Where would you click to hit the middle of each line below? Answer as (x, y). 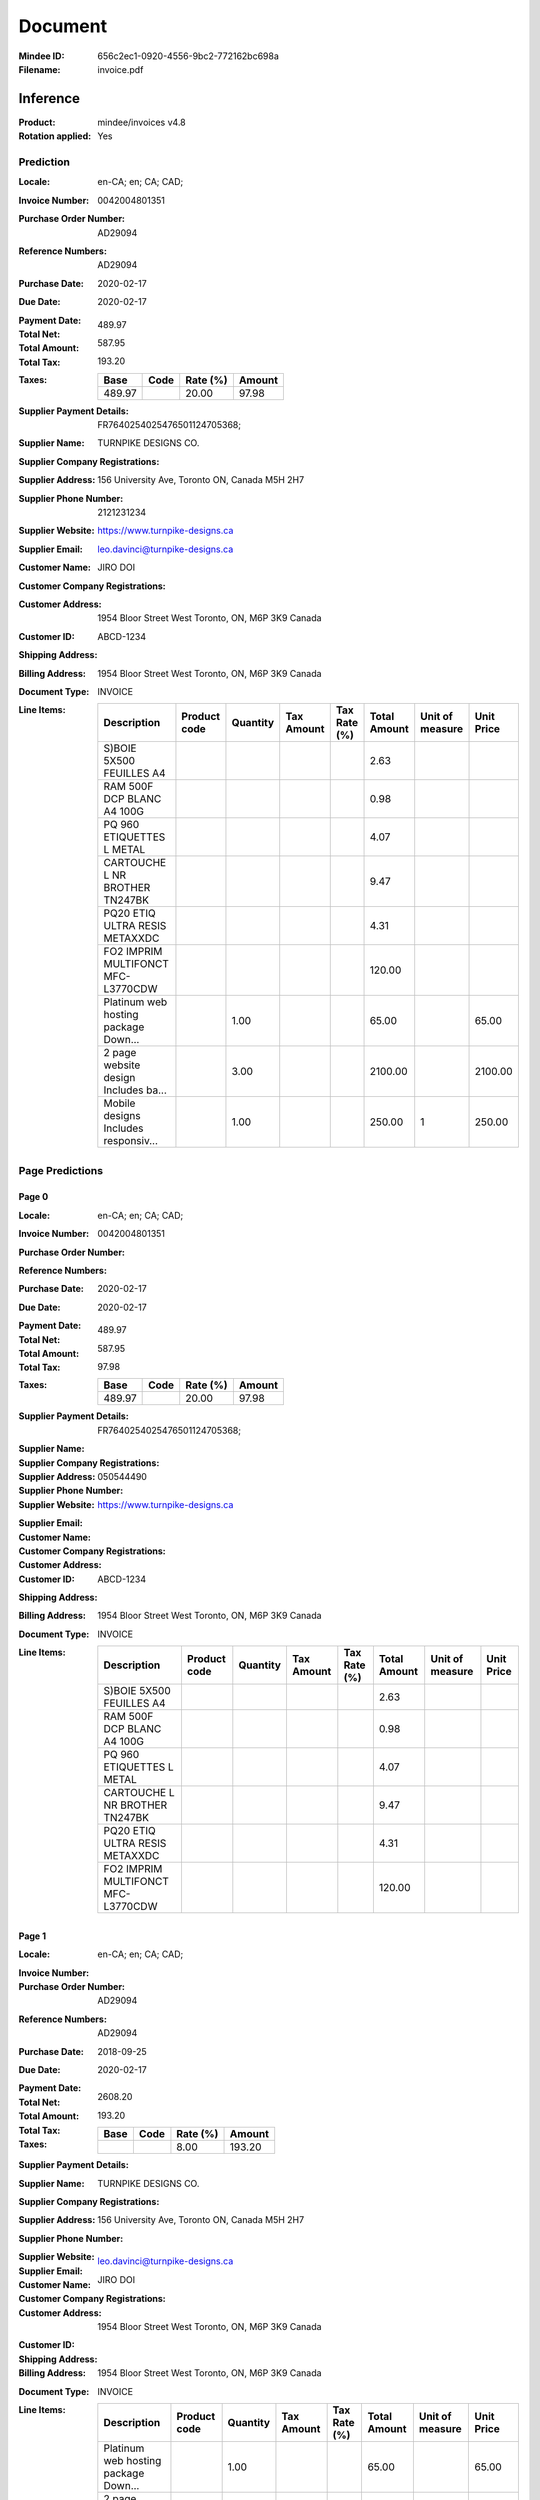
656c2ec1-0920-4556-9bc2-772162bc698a (188, 56)
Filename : (39, 69)
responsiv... (131, 1141)
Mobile (119, 1103)
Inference (49, 98)
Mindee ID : (41, 56)
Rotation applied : (55, 136)
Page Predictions (61, 1170)
